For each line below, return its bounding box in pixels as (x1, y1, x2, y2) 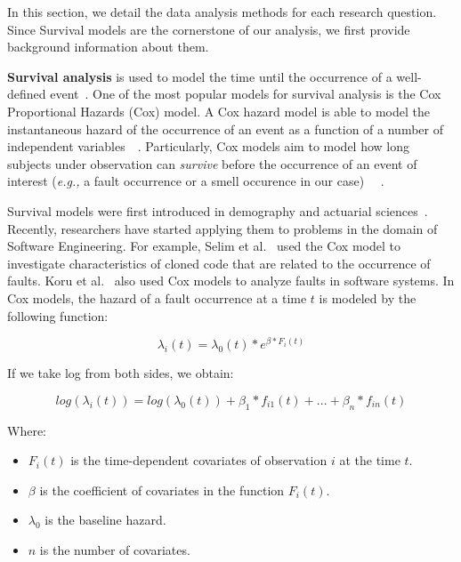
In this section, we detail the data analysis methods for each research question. (7, 3, 437, 20)
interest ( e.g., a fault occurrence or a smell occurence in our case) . (7, 172, 384, 190)
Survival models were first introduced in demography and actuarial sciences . (7, 201, 428, 220)
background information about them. (7, 37, 209, 56)
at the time (339, 451, 400, 470)
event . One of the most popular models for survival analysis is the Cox (50, 84, 441, 103)
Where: (7, 421, 46, 439)
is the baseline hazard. (44, 510, 166, 529)
